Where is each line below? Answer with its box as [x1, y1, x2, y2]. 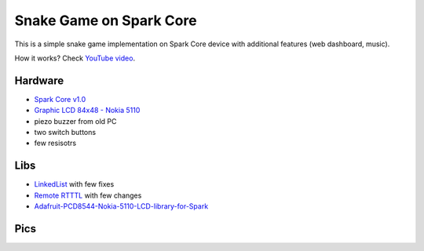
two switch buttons [34, 128, 97, 137]
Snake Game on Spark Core [14, 12, 197, 29]
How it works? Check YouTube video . [14, 53, 136, 63]
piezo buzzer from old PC [34, 116, 117, 125]
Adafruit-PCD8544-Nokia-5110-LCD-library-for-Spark [34, 202, 209, 211]
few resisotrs [34, 138, 77, 148]
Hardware [14, 74, 64, 87]
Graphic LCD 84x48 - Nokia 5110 [34, 106, 141, 115]
